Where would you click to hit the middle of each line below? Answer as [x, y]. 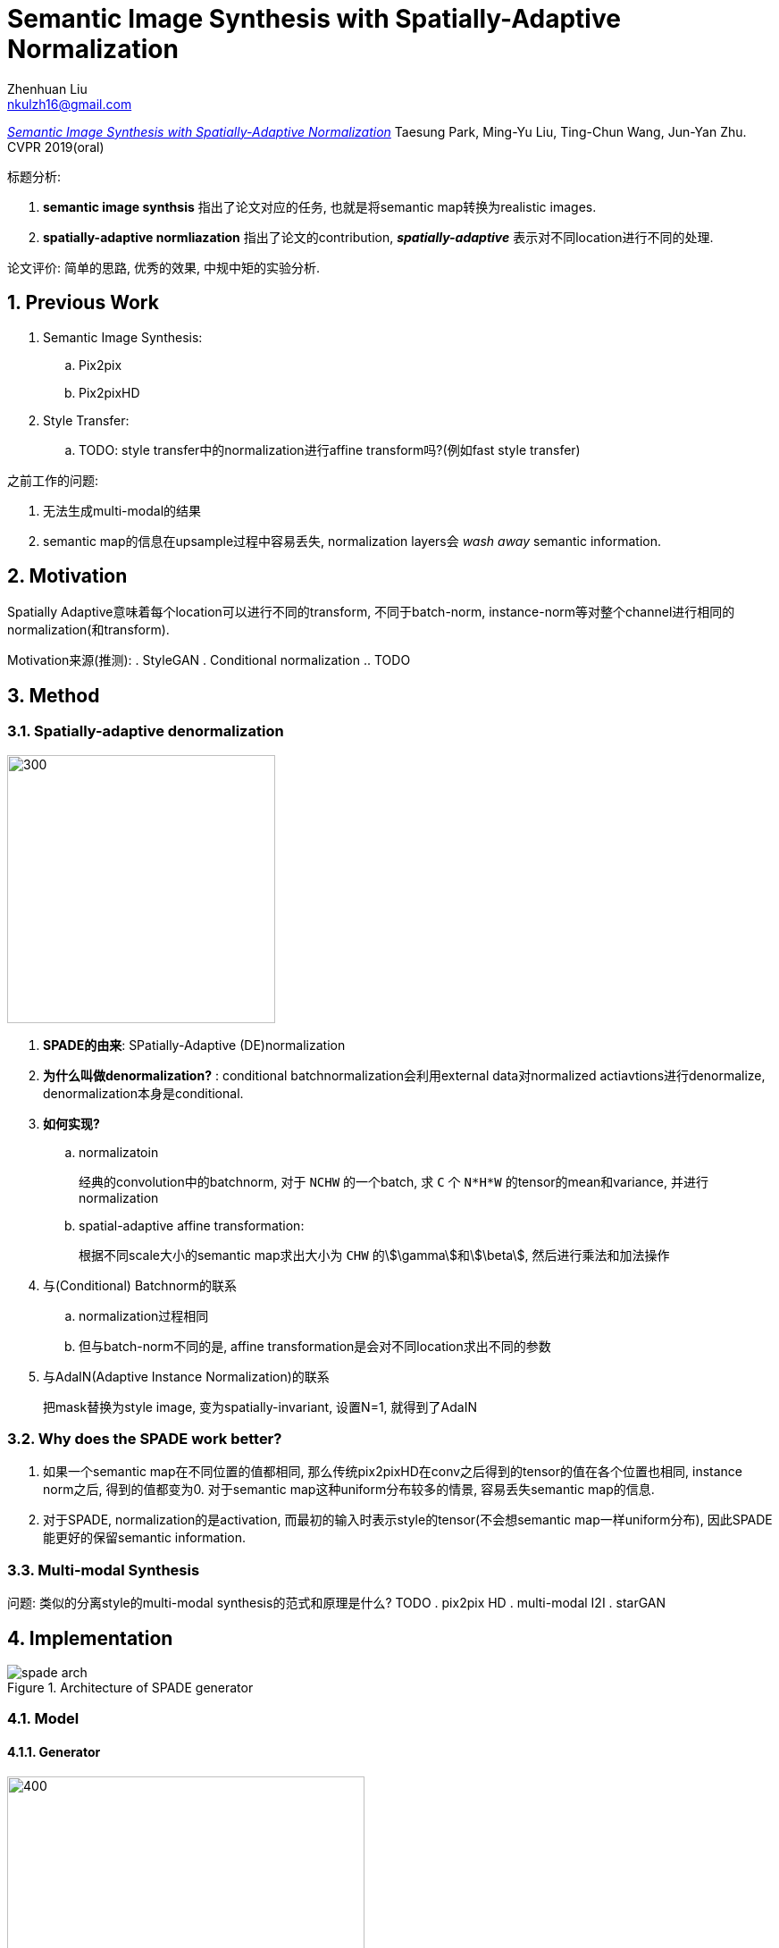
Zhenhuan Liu [47, 88]
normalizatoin [119, 1152]
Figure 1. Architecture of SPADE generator [130, 1688]
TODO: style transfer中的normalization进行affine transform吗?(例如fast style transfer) [330, 449]
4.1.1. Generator [54, 1751]
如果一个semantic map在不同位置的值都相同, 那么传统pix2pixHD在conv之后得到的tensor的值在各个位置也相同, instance [393, 1472]
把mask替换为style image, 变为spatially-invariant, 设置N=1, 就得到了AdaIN [260, 1406]
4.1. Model [43, 1719]
